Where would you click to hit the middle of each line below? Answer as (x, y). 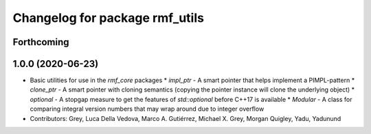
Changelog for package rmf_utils (108, 18)
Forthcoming (41, 42)
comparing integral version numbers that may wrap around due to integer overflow (147, 109)
